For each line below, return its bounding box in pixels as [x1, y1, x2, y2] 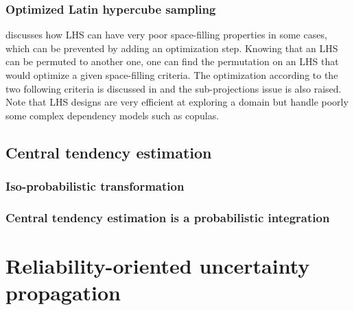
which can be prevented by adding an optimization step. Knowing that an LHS [5, 40, 338, 55]
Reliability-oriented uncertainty [5, 252, 310, 280]
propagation [5, 278, 121, 307]
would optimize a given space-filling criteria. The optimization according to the [5, 68, 338, 82]
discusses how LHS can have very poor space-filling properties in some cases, [5, 27, 327, 42]
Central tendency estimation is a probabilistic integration [5, 208, 330, 226]
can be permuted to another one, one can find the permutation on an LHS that [5, 54, 339, 69]
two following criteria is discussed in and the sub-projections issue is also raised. [5, 81, 342, 95]
